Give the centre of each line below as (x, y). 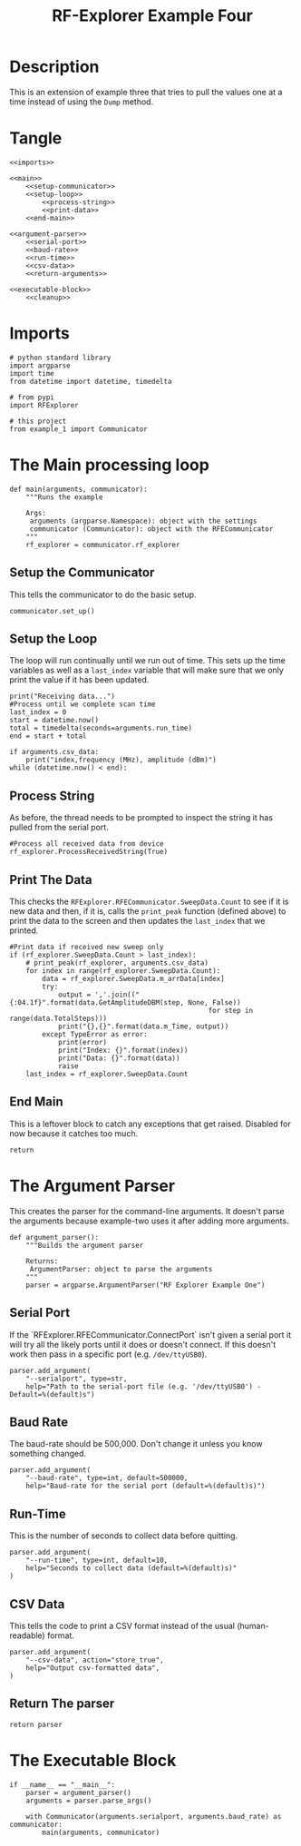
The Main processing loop (110, 465)
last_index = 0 (38, 712)
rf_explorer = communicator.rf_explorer (103, 545)
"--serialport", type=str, (77, 1379)
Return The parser (62, 1704)
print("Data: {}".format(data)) (119, 1058)
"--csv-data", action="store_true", (95, 1660)
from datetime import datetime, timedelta (91, 381)
